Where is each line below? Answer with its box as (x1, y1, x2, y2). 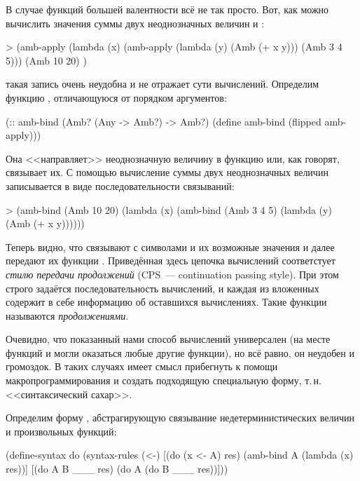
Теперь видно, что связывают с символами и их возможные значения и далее (6, 239, 335, 254)
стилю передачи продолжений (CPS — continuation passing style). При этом (6, 266, 339, 281)
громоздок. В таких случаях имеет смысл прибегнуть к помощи (6, 359, 278, 374)
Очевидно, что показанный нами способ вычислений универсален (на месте (6, 332, 331, 346)
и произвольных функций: (6, 424, 117, 438)
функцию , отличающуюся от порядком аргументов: (6, 90, 227, 104)
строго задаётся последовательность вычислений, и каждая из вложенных (6, 280, 319, 295)
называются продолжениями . (6, 308, 129, 323)
